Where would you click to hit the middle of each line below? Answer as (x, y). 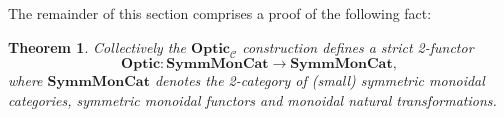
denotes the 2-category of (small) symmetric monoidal (319, 80)
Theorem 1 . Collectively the (97, 46)
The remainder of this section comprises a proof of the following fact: (220, 13)
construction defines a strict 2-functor (358, 46)
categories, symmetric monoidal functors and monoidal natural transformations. (252, 99)
